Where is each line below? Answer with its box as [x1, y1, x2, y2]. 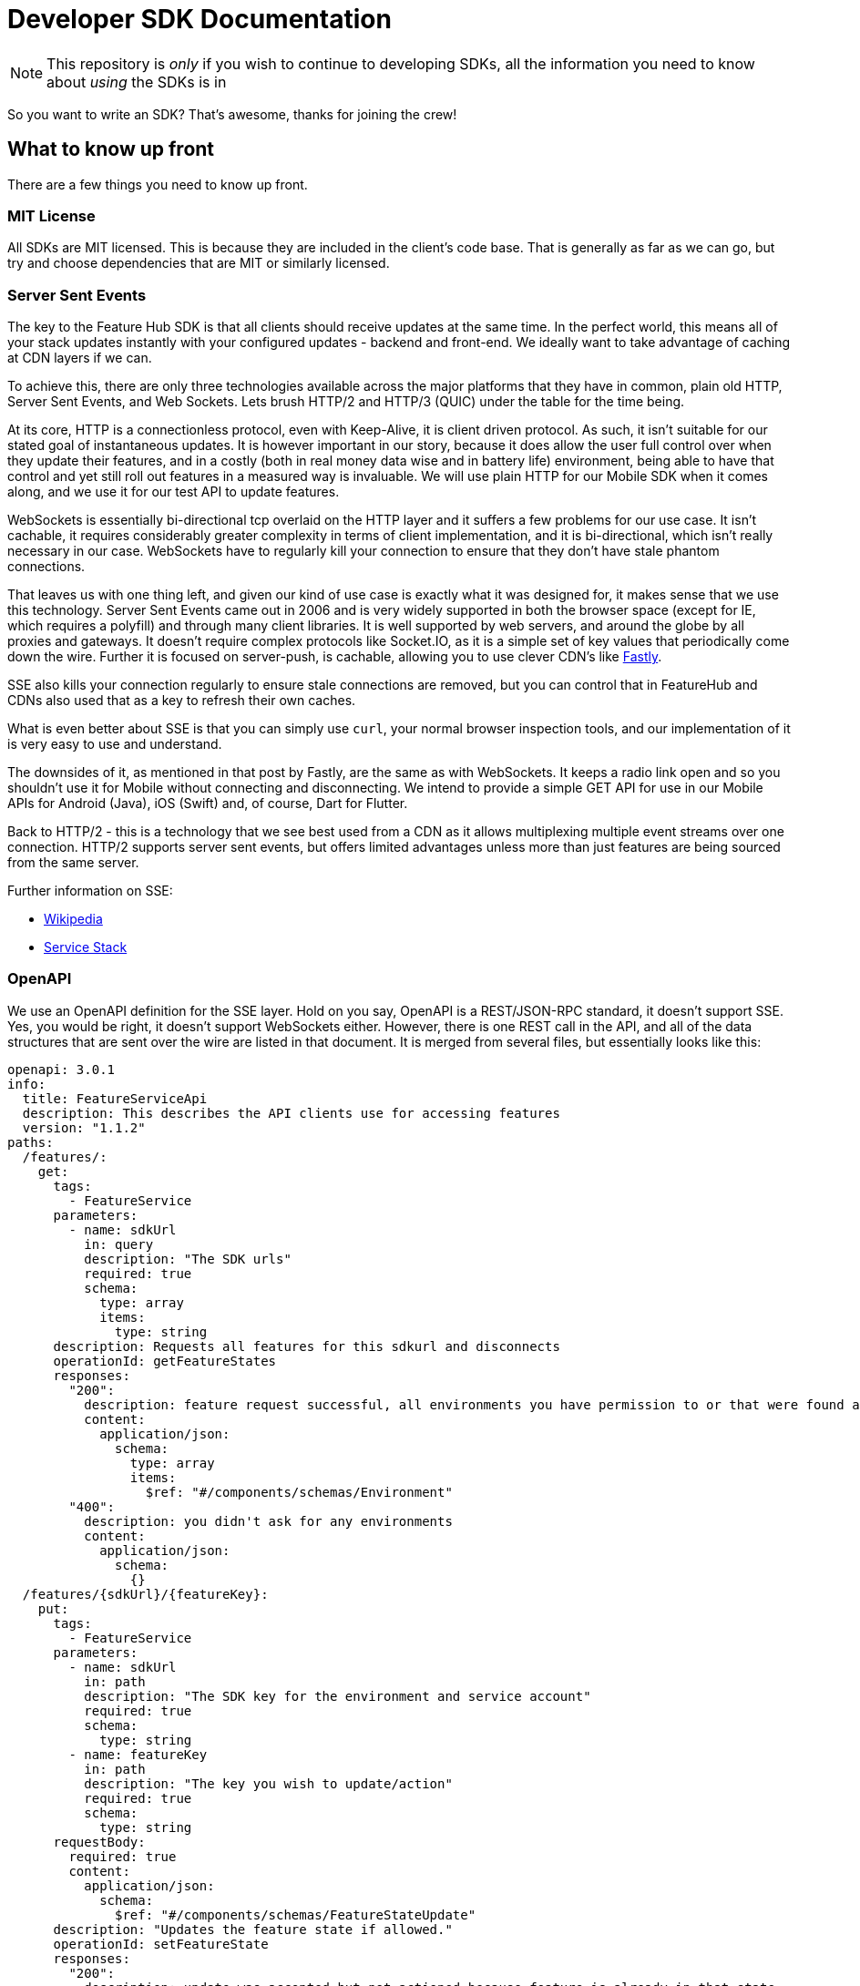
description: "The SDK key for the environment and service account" [84, 1688, 591, 1704]
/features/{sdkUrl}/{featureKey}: [22, 1586, 269, 1602]
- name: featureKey [68, 1746, 208, 1762]
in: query [84, 1236, 154, 1252]
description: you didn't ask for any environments [84, 1513, 453, 1529]
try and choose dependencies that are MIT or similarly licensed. [7, 255, 390, 271]
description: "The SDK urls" [84, 1251, 292, 1266]
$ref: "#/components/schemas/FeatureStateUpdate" [115, 1907, 476, 1922]
